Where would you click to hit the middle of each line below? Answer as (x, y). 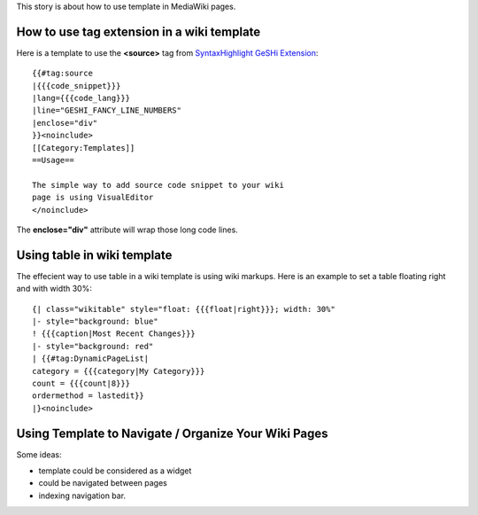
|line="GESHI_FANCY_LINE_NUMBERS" (107, 110)
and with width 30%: (54, 289)
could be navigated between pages (103, 483)
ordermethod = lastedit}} (89, 396)
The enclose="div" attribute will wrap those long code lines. (127, 230)
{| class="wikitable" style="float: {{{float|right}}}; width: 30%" (184, 309)
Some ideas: (39, 454)
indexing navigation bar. (82, 495)
